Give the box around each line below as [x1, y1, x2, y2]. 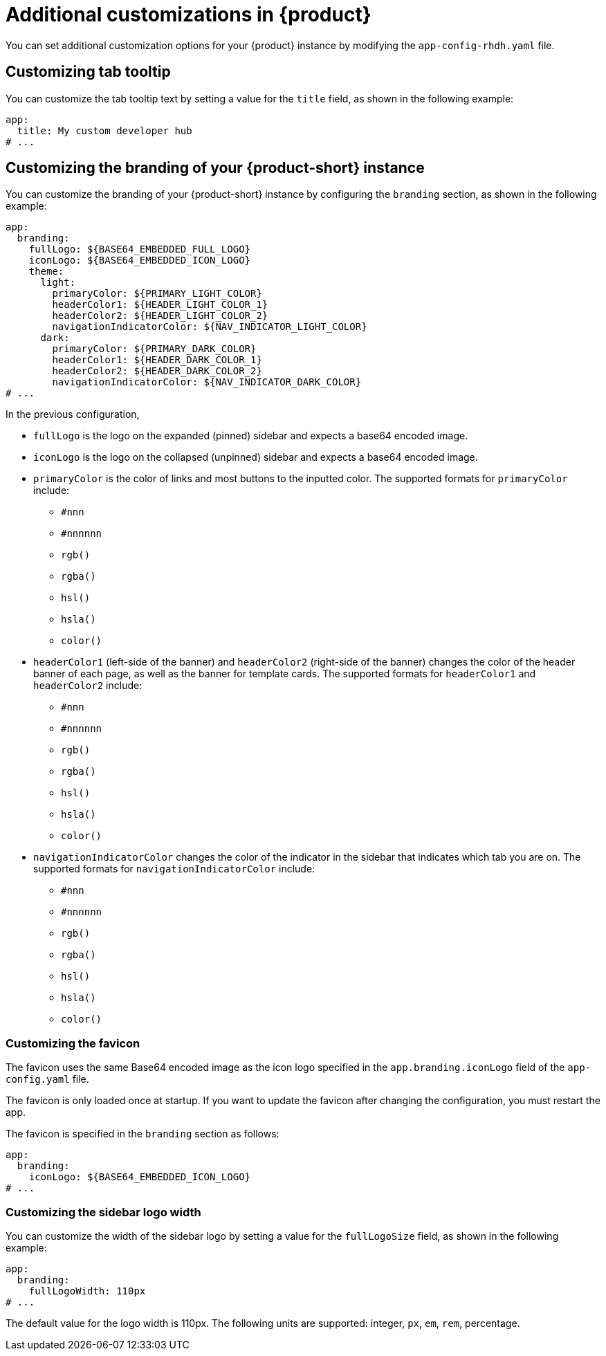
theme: [28, 266, 64, 277]
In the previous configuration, [6, 408, 140, 421]
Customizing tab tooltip [6, 63, 171, 81]
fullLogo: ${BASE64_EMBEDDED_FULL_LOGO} [28, 244, 251, 255]
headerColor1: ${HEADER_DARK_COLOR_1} [52, 354, 262, 366]
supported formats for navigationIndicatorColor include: [33, 863, 315, 875]
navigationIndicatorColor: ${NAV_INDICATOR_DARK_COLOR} [52, 376, 362, 388]
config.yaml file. [6, 1073, 89, 1085]
